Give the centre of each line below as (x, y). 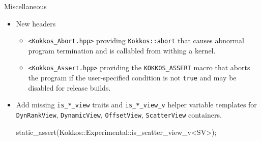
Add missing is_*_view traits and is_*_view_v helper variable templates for (136, 105)
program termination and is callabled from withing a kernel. (122, 50)
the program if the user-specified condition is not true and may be (132, 78)
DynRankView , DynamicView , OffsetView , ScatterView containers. (119, 115)
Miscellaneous (25, 6)
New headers (36, 23)
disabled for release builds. (69, 87)
